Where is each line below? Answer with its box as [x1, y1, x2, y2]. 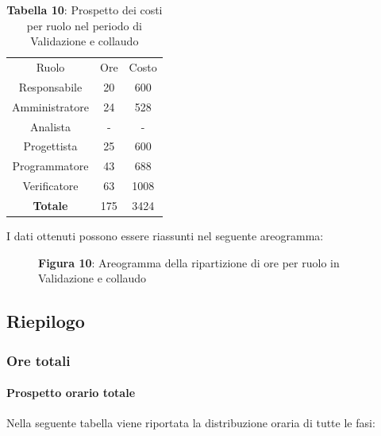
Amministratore [12, 98, 89, 115]
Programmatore [12, 158, 89, 174]
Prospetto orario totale [6, 384, 136, 401]
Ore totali [6, 350, 71, 370]
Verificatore [22, 177, 79, 194]
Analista [29, 118, 71, 134]
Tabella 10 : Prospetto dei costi [6, 2, 163, 18]
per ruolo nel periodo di [26, 17, 142, 33]
